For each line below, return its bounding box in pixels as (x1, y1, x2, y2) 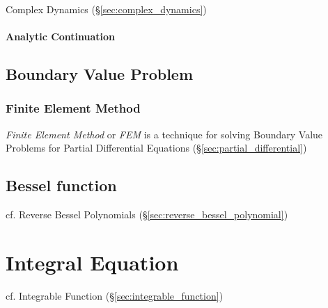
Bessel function (6, 175, 117, 196)
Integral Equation (6, 248, 179, 276)
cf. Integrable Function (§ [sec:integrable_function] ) (6, 288, 224, 302)
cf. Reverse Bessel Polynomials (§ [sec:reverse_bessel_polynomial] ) (6, 207, 288, 222)
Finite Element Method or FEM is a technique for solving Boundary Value (6, 127, 323, 141)
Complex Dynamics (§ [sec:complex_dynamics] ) (6, 2, 207, 16)
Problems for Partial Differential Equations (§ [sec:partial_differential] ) (6, 140, 307, 155)
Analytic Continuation (6, 29, 116, 44)
